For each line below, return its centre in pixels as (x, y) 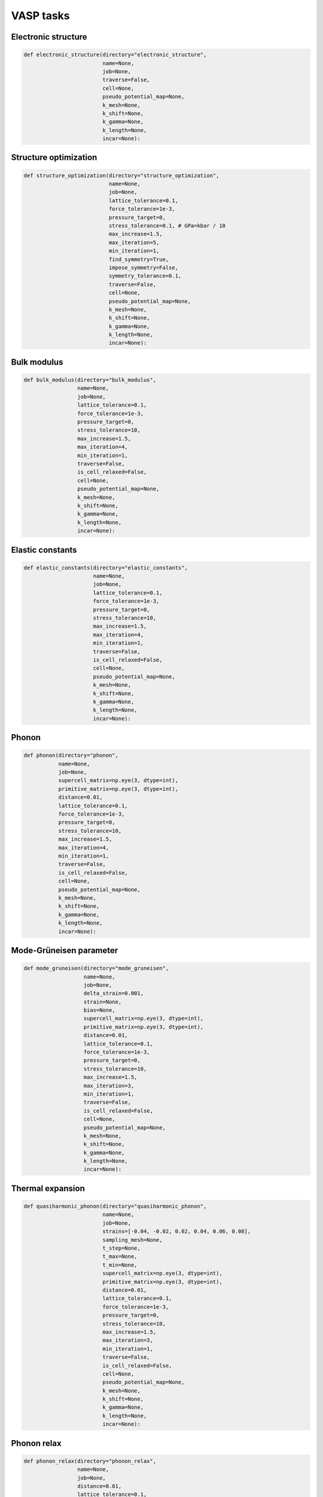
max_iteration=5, (134, 242)
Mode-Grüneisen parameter (65, 950)
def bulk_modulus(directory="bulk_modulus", (90, 380)
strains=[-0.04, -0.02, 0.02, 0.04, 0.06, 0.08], (177, 1231)
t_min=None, (120, 1265)
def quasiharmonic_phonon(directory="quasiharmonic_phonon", (115, 1206)
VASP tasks (40, 16)
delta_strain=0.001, (113, 993)
